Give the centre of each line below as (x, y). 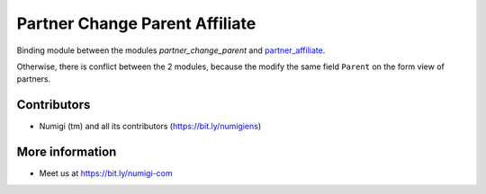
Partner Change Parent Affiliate (136, 23)
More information (67, 152)
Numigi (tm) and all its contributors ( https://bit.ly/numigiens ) (150, 127)
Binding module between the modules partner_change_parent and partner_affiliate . (171, 50)
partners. (34, 79)
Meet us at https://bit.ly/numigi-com (106, 173)
